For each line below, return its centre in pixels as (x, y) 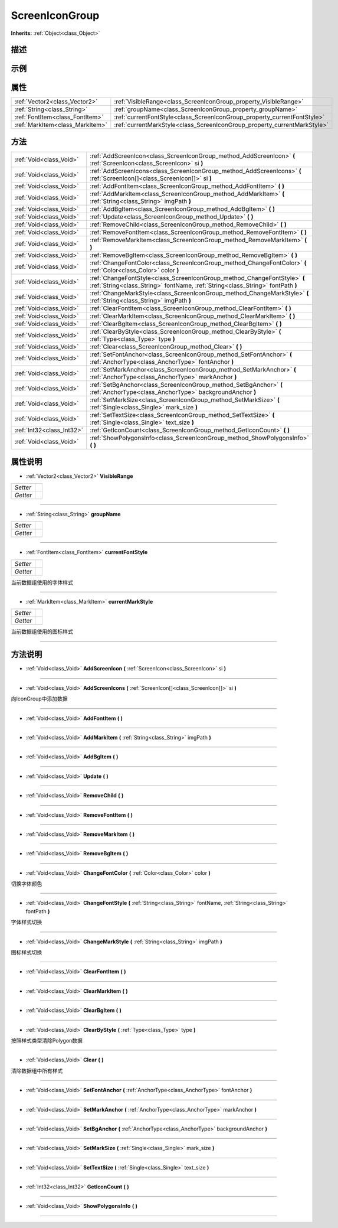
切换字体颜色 (27, 884)
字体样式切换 (27, 922)
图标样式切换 (27, 952)
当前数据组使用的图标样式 (42, 631)
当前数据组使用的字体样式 (42, 582)
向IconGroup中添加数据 (39, 699)
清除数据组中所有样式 (37, 1071)
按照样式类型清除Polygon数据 (47, 1040)
